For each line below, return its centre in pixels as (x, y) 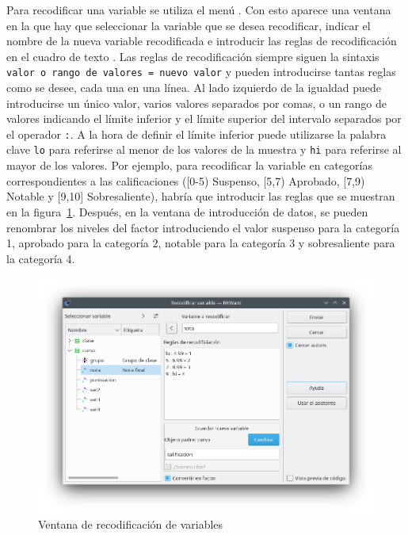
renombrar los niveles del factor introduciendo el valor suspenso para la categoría (203, 227)
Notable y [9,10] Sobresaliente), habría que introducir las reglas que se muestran (201, 196)
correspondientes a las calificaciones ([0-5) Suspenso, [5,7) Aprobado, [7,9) (186, 180)
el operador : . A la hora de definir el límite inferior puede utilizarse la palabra (196, 134)
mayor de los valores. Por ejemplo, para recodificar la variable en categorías (189, 165)
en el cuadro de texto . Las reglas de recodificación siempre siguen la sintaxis (193, 56)
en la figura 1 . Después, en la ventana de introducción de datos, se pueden (187, 211)
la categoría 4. (41, 258)
